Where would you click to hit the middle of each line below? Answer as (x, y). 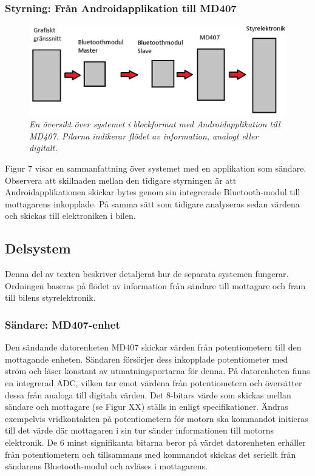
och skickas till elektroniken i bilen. (70, 216)
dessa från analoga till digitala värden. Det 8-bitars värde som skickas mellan (148, 394)
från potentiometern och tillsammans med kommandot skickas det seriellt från (151, 454)
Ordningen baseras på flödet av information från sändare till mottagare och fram (155, 285)
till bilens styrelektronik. (50, 297)
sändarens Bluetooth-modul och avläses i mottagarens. (106, 466)
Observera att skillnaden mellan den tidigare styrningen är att (121, 180)
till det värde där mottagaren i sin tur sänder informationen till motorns (140, 430)
